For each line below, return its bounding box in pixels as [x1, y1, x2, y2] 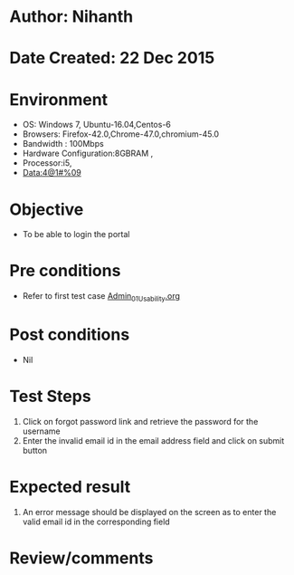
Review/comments [9, 548, 154, 568]
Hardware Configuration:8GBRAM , [22, 148, 154, 159]
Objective [9, 199, 84, 219]
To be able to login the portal [22, 229, 130, 240]
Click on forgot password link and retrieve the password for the [22, 416, 259, 426]
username [22, 426, 61, 436]
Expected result [9, 477, 131, 497]
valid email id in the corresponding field [22, 516, 170, 527]
